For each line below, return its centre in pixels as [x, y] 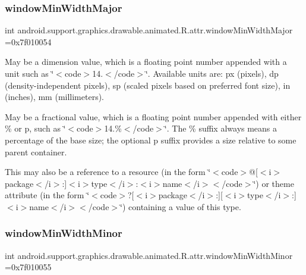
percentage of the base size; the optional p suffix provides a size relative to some [151, 140]
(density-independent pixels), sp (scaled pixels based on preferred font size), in [148, 85]
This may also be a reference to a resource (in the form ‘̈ [108, 172]
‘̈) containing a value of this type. [181, 206]
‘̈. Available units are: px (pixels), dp [212, 73]
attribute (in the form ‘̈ [47, 195]
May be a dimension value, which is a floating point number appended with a [146, 62]
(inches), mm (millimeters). [55, 97]
